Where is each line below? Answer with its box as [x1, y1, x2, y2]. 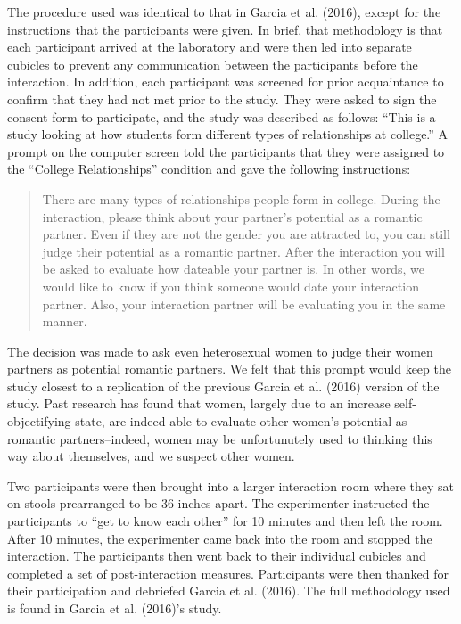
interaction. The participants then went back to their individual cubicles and [7, 546, 426, 565]
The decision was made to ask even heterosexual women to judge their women [7, 341, 433, 360]
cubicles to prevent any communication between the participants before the [7, 54, 418, 73]
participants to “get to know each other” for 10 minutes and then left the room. [7, 512, 443, 530]
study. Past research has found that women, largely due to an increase [7, 394, 391, 413]
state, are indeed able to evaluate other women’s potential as [75, 412, 407, 431]
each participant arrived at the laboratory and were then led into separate [7, 37, 412, 56]
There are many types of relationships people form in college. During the [42, 189, 440, 208]
